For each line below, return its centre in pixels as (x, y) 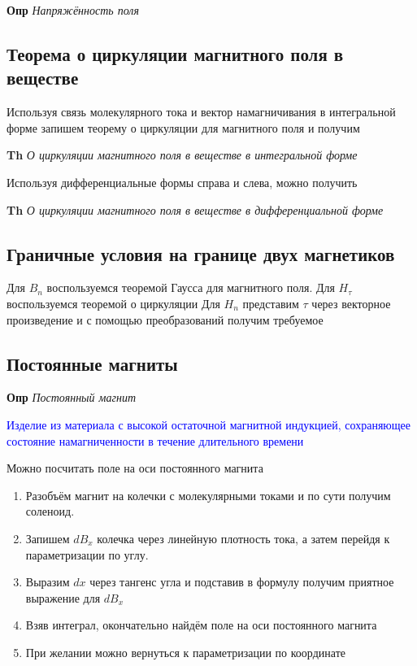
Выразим (48, 582)
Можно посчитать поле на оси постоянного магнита (135, 468)
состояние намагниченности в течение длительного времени (155, 440)
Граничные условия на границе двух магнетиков (201, 253)
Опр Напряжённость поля (73, 10)
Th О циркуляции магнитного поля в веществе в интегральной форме (182, 155)
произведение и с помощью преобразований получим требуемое (165, 319)
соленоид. (50, 511)
